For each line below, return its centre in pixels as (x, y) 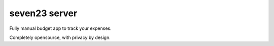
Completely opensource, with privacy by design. (60, 37)
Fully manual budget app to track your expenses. (60, 28)
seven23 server (43, 13)
